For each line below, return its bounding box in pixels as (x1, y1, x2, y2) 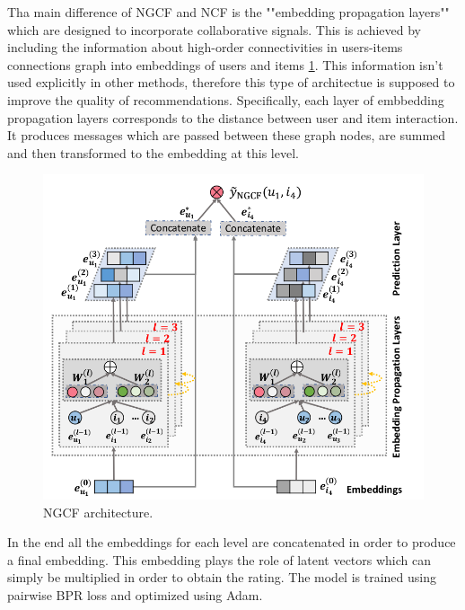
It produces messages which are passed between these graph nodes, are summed (7, 126, 446, 145)
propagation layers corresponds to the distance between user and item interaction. (7, 108, 459, 127)
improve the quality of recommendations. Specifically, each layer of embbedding (7, 90, 444, 109)
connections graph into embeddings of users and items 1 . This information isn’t (7, 55, 443, 74)
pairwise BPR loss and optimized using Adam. (7, 585, 263, 604)
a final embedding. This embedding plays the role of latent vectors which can (7, 550, 432, 569)
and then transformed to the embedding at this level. (7, 143, 299, 162)
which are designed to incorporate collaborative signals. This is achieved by (7, 20, 421, 39)
